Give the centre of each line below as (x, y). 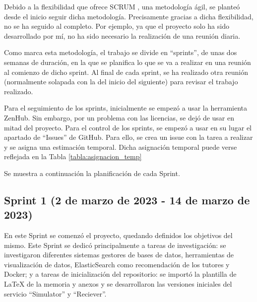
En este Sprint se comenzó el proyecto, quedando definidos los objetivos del (118, 235)
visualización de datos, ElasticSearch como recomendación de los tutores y (117, 264)
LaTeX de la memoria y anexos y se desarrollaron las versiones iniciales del (118, 284)
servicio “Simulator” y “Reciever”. (55, 293)
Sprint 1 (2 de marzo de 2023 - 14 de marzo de (127, 200)
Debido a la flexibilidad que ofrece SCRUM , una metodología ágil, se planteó (122, 6)
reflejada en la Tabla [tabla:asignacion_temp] (73, 156)
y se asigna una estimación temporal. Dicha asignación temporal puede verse (121, 147)
